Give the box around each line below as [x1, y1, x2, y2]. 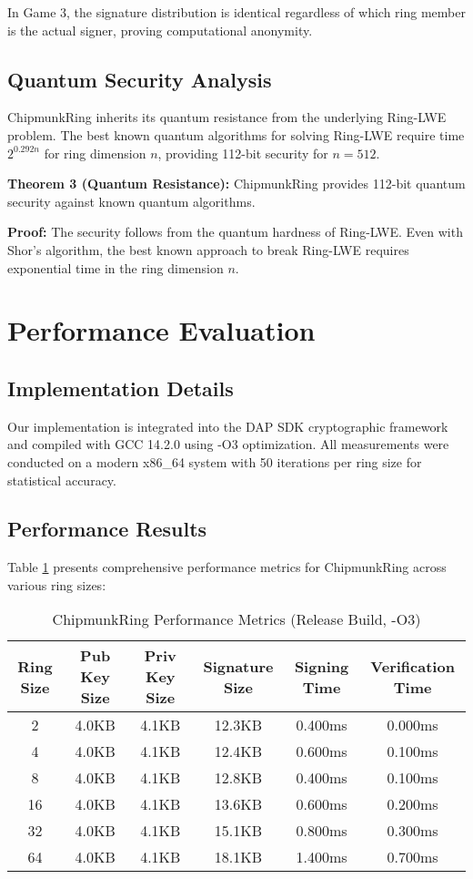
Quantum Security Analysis [7, 65, 272, 93]
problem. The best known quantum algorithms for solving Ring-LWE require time [7, 125, 465, 144]
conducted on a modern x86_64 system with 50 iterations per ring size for [7, 452, 422, 471]
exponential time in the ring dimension [7, 258, 224, 277]
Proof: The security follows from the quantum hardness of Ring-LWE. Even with [7, 222, 463, 241]
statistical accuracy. [7, 470, 116, 489]
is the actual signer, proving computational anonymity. [7, 20, 313, 39]
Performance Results [7, 515, 207, 543]
